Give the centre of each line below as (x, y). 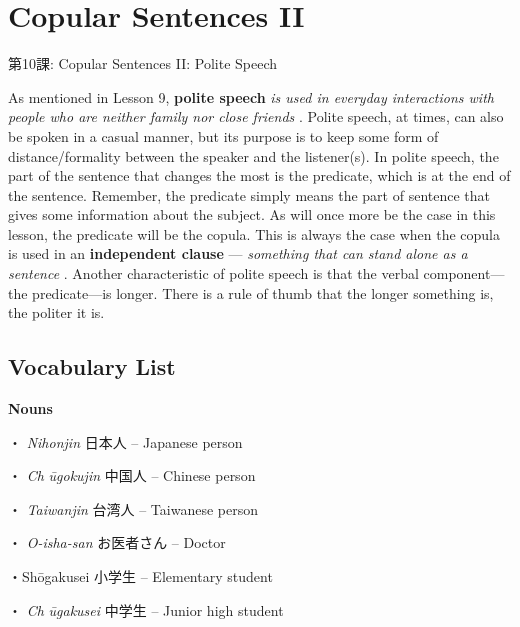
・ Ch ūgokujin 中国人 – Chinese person (132, 475)
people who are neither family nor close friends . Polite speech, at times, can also (256, 116)
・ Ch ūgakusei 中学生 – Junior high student (146, 609)
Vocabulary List (92, 366)
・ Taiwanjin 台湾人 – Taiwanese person (133, 508)
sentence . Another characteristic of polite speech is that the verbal (213, 273)
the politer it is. (56, 312)
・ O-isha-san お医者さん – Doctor (117, 542)
